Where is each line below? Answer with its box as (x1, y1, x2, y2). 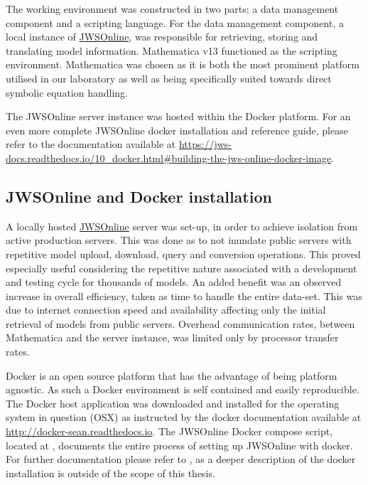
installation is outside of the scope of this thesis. (6, 465, 215, 480)
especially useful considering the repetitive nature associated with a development (6, 260, 357, 275)
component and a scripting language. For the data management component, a (6, 15, 344, 30)
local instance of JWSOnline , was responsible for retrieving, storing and (6, 29, 318, 44)
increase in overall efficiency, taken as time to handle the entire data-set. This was (6, 288, 362, 303)
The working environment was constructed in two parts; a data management (6, 1, 339, 16)
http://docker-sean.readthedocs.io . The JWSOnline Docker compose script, (6, 424, 333, 439)
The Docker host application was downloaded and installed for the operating (6, 395, 340, 410)
